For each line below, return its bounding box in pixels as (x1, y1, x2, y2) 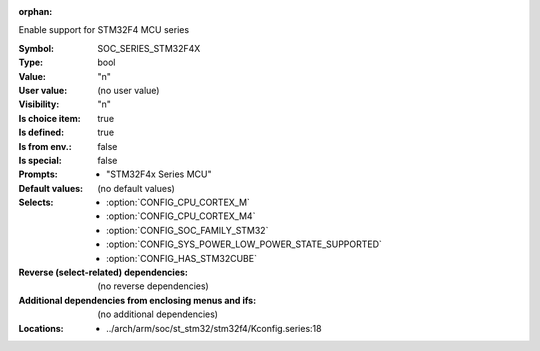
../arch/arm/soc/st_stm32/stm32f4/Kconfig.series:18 (106, 322, 322, 334)
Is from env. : (18, 140, 72, 152)
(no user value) (97, 84, 160, 96)
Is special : (18, 154, 62, 166)
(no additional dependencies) (97, 308, 219, 320)
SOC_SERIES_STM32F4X (97, 42, 201, 54)
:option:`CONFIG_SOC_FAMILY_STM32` (106, 224, 269, 236)
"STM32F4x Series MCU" (106, 168, 212, 180)
